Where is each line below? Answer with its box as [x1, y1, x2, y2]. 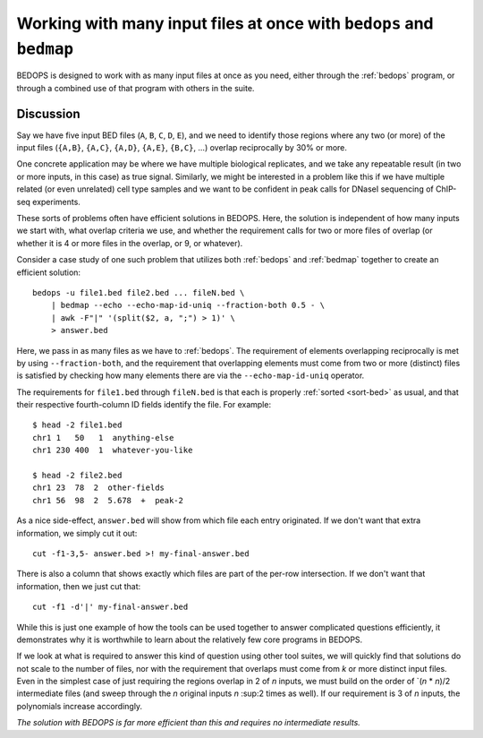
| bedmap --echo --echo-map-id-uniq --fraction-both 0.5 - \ [50, 300, 326, 311]
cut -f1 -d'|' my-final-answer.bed [32, 602, 189, 613]
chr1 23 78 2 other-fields [32, 483, 165, 493]
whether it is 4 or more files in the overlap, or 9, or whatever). [16, 237, 243, 248]
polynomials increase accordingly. [16, 700, 143, 711]
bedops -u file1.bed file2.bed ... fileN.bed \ [32, 287, 245, 297]
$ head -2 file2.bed [32, 470, 123, 481]
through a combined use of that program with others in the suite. [16, 82, 255, 93]
